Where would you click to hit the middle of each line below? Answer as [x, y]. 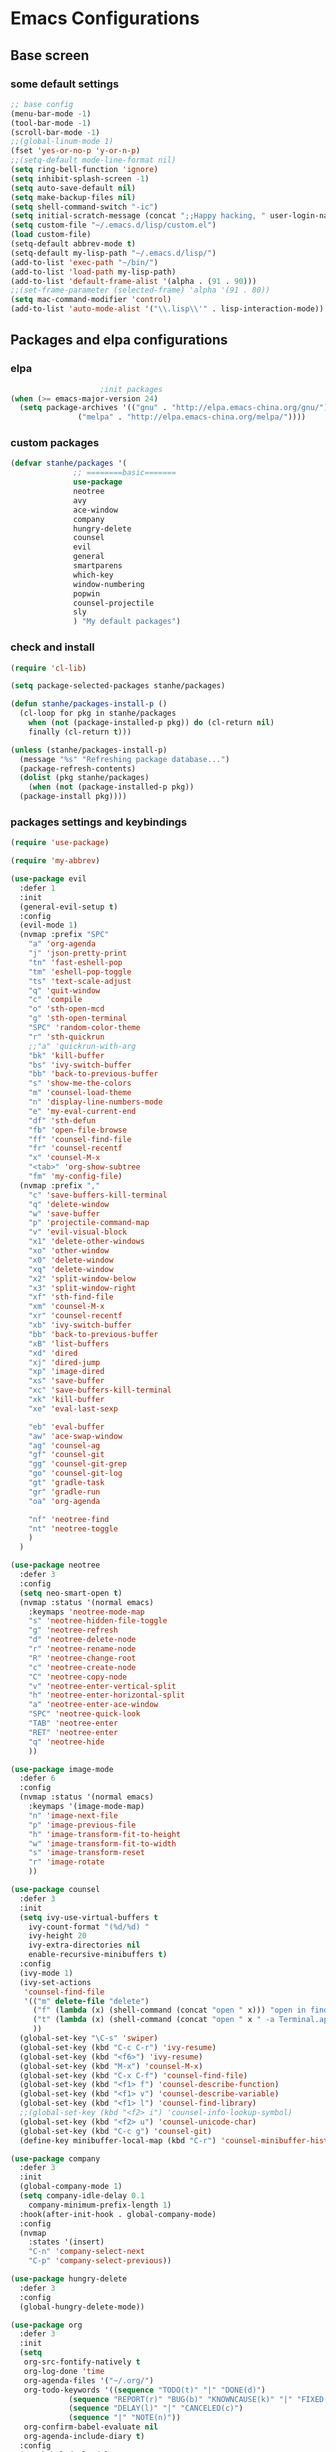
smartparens [98, 566]
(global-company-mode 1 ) [71, 2187]
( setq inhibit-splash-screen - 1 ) [80, 178]
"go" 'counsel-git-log [75, 1473]
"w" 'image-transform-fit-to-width [102, 1843]
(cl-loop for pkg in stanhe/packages [98, 713]
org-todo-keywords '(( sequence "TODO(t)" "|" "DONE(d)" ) [145, 2390]
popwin [87, 593]
